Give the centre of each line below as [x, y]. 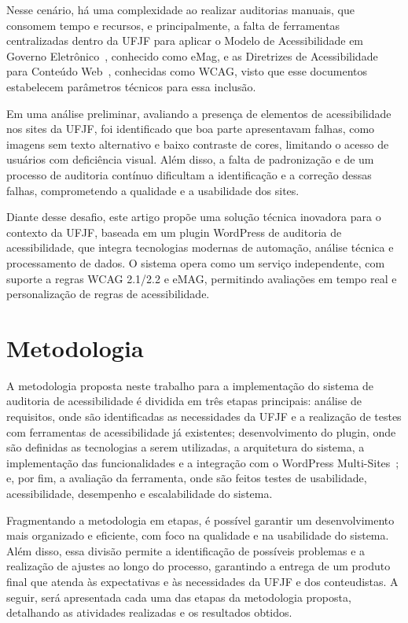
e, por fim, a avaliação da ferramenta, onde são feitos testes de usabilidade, [187, 478]
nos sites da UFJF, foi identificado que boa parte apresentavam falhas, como [191, 129]
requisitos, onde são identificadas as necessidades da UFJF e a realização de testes [204, 416]
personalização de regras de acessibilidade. [108, 294]
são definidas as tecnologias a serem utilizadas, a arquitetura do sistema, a [186, 447]
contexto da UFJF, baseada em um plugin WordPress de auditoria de [174, 232]
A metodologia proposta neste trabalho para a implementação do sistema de [190, 385]
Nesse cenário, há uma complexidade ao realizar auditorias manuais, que [181, 9]
